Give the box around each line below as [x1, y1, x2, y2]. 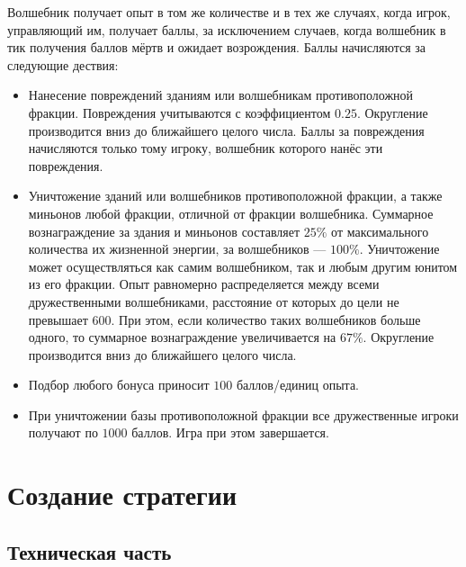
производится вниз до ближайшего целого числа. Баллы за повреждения [28, 121, 425, 139]
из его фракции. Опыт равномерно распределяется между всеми [28, 274, 380, 293]
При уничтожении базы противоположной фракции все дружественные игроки [28, 405, 459, 424]
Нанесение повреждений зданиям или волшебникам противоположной [28, 85, 414, 104]
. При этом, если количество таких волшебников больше [111, 310, 421, 328]
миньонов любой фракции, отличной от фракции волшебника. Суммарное [28, 203, 434, 222]
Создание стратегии [7, 476, 237, 513]
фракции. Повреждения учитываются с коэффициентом [28, 103, 331, 121]
